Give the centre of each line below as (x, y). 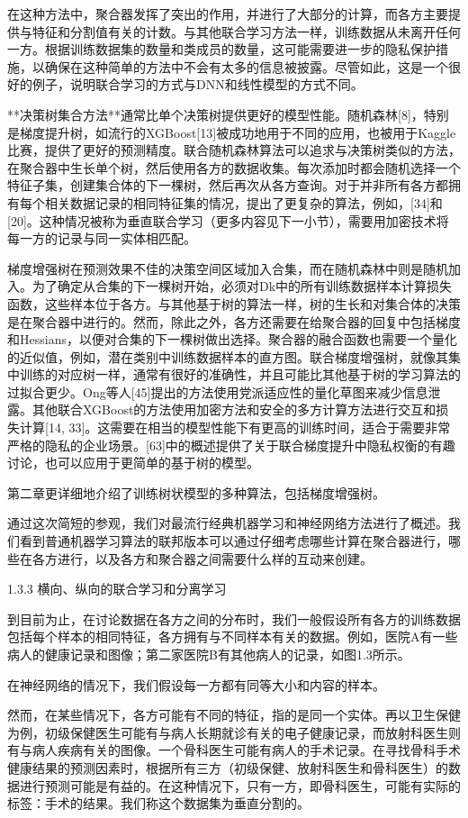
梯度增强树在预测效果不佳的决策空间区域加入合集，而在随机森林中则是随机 (228, 268)
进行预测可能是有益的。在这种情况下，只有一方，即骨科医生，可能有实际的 (240, 785)
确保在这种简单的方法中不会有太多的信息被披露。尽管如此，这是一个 (246, 66)
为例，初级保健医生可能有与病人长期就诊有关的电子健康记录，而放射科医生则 (234, 732)
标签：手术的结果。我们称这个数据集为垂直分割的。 (158, 803)
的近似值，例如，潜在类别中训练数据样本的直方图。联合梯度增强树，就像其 (228, 356)
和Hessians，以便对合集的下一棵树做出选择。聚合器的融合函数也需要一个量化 (232, 339)
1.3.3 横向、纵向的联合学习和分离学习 (117, 589)
